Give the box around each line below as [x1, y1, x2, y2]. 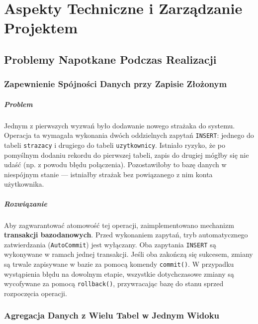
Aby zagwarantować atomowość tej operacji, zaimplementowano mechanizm [4, 219, 234, 230]
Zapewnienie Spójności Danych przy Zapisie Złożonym [4, 78, 227, 90]
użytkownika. [4, 179, 44, 189]
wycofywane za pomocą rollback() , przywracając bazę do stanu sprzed [4, 278, 224, 289]
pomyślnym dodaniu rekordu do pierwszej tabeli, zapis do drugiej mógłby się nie [4, 149, 249, 160]
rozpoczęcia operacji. [4, 288, 67, 298]
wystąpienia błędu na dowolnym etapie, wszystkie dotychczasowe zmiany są [4, 268, 234, 279]
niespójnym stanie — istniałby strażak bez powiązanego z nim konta [4, 169, 213, 179]
